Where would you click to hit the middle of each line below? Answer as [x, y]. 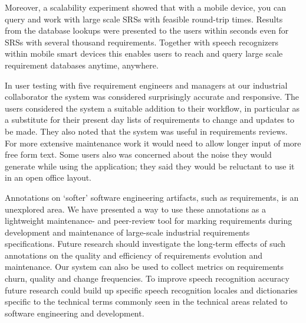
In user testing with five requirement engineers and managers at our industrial [146, 85]
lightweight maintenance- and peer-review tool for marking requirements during [149, 221]
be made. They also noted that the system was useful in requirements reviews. [146, 131]
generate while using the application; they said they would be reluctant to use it [150, 166]
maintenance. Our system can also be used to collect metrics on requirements [144, 267]
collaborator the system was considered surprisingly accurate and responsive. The [152, 97]
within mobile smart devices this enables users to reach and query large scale [144, 53]
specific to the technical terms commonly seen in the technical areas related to [146, 301]
